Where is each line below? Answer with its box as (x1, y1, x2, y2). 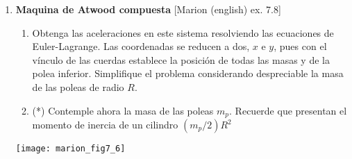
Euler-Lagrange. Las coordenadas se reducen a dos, (32, 39, 250, 53)
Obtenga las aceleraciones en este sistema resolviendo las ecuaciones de (32, 25, 334, 40)
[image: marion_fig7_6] (15, 144, 126, 154)
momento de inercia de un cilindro (32, 117, 178, 132)
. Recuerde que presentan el (229, 103, 347, 117)
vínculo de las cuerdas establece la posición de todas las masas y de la (32, 52, 330, 67)
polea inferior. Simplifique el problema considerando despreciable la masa (32, 66, 344, 81)
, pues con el (274, 39, 327, 53)
